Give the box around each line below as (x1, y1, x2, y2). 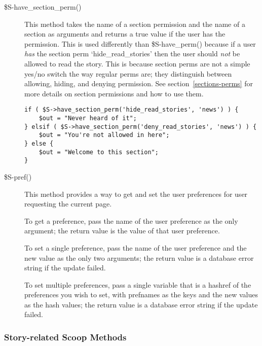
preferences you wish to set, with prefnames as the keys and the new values (24, 289, 258, 300)
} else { (24, 140, 54, 147)
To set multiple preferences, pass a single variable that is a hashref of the (24, 279, 251, 290)
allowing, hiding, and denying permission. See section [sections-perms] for (24, 78, 253, 89)
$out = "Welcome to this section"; (39, 148, 159, 156)
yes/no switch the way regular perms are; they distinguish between (24, 68, 232, 79)
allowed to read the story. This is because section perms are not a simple (24, 58, 250, 68)
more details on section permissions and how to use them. (24, 88, 204, 98)
